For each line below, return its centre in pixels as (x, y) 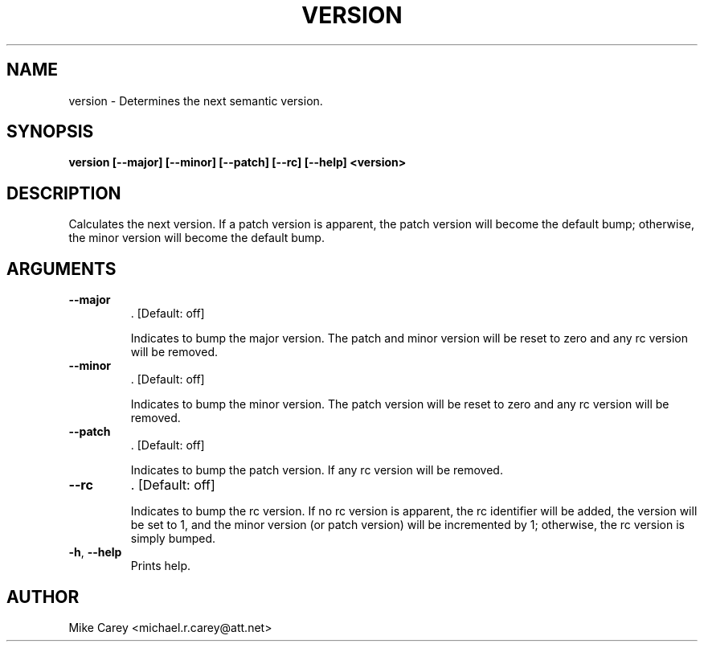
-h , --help (95, 552)
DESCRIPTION (64, 193)
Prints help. (161, 566)
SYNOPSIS (50, 132)
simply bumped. (173, 539)
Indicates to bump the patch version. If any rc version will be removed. (317, 470)
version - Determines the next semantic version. (196, 100)
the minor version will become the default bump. (196, 238)
